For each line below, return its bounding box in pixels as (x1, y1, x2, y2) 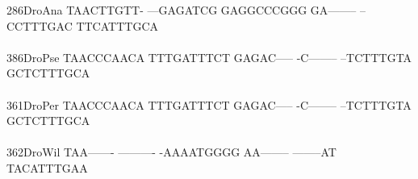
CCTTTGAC (6, 17, 73, 34)
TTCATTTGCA (76, 17, 158, 34)
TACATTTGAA (6, 159, 88, 176)
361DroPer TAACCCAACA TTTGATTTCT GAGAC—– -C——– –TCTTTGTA (6, 96, 412, 113)
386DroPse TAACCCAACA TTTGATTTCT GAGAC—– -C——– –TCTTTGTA (6, 48, 412, 65)
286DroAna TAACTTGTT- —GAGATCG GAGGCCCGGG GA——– (6, 2, 357, 18)
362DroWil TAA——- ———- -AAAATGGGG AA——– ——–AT (6, 144, 336, 160)
